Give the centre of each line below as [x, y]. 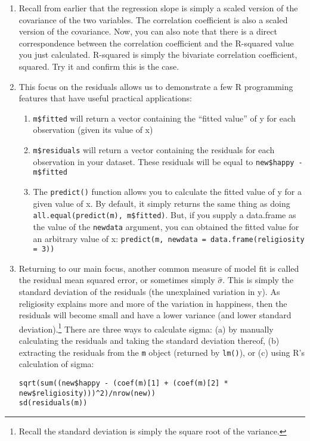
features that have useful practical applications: [105, 98]
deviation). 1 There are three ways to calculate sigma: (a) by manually [146, 328]
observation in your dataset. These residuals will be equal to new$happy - [168, 161]
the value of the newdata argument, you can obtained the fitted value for [166, 226]
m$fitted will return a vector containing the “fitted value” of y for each [164, 118]
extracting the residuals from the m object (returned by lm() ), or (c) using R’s [162, 352]
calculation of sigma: [56, 364]
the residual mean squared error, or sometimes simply [117, 280]
